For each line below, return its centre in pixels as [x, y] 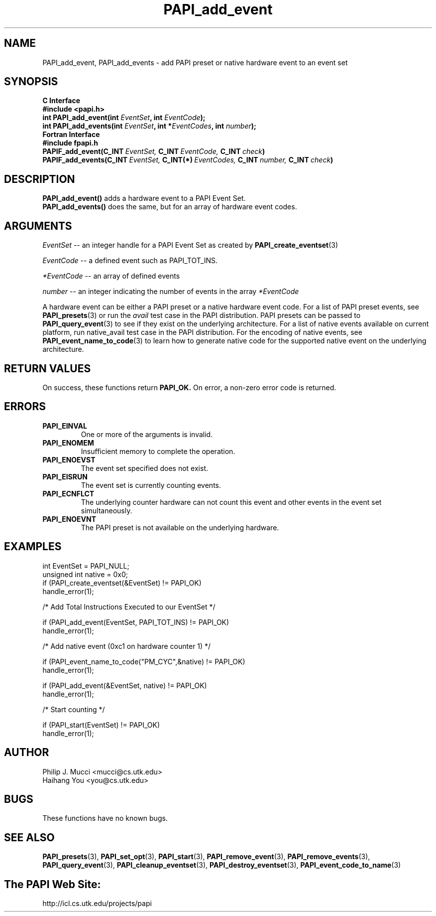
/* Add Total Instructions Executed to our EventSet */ [129, 607]
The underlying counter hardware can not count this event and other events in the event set [231, 502]
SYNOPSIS [31, 82]
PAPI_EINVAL [65, 426]
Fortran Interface [71, 135]
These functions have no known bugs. [105, 818]
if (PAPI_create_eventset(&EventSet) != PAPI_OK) [122, 583]
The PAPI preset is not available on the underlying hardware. [180, 527]
